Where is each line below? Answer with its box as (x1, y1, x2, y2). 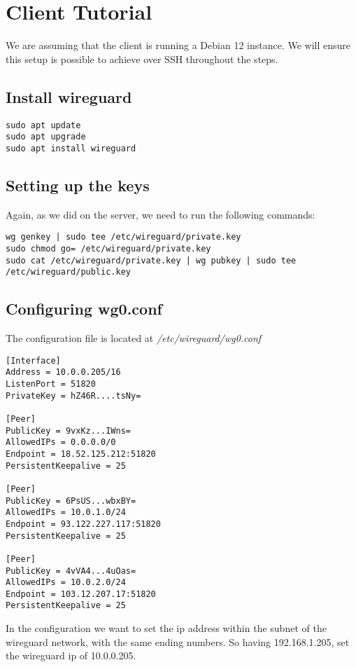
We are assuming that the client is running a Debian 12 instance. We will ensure (6, 38, 351, 53)
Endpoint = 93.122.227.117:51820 (6, 518, 161, 529)
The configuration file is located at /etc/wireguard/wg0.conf (6, 331, 262, 345)
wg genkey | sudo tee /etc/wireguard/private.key (6, 232, 241, 242)
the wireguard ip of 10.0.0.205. (6, 648, 136, 663)
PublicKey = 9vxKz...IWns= (6, 425, 131, 436)
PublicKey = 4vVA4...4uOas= (6, 565, 136, 576)
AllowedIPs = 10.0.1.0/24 (6, 507, 126, 518)
